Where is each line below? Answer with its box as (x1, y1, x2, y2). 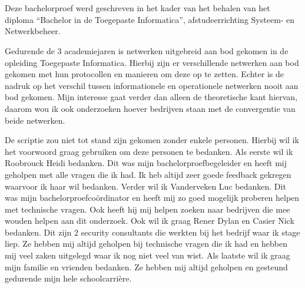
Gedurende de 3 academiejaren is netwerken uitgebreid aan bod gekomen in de (5, 44, 289, 57)
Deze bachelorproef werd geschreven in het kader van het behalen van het (5, 2, 270, 14)
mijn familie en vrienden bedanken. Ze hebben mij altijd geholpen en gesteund (5, 260, 288, 273)
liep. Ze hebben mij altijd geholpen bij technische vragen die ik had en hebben (5, 237, 288, 250)
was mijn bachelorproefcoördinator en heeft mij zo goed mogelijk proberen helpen (5, 191, 300, 204)
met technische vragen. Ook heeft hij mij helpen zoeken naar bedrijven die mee (5, 203, 290, 215)
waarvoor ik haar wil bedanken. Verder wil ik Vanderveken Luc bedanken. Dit (5, 180, 286, 192)
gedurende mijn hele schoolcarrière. (5, 272, 132, 284)
